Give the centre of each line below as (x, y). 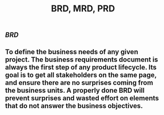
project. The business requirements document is (82, 59)
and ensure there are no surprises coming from (79, 83)
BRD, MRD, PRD (83, 9)
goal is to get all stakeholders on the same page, (81, 75)
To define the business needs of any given (72, 52)
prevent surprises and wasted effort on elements (82, 98)
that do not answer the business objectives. (74, 106)
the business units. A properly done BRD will (75, 90)
